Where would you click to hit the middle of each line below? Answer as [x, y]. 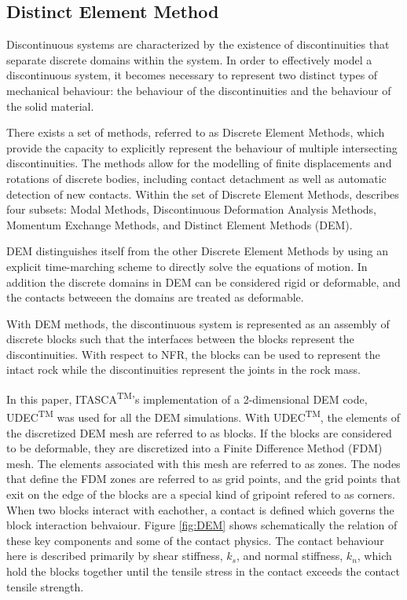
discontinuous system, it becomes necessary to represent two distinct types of [192, 75]
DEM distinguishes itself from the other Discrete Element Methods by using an [197, 251]
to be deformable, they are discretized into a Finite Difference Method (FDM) [194, 448]
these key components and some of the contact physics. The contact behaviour [195, 540]
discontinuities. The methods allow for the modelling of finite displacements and [199, 163]
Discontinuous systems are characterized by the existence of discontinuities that [198, 44]
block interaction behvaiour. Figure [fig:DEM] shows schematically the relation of [202, 525]
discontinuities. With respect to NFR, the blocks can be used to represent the [193, 354]
